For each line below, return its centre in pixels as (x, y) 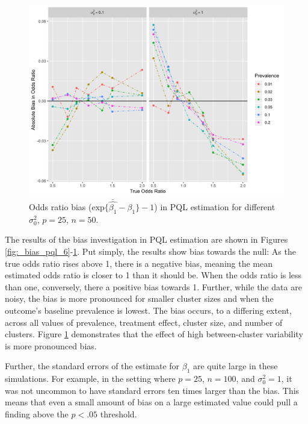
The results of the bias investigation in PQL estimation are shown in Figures (146, 239)
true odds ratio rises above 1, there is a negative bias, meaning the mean (139, 263)
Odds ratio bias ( (60, 207)
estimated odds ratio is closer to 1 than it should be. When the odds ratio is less (153, 275)
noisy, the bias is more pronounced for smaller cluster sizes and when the (139, 298)
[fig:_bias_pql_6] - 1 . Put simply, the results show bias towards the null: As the (150, 251)
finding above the (37, 413)
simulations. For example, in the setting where (90, 379)
